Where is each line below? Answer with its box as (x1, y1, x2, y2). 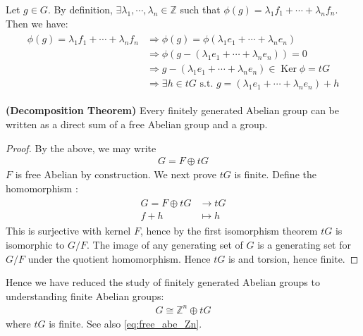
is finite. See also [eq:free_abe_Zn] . (49, 316, 202, 330)
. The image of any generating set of (87, 237, 243, 252)
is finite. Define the (234, 167, 316, 182)
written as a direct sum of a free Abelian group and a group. (6, 116, 268, 131)
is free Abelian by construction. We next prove (15, 167, 217, 182)
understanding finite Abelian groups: (6, 288, 164, 303)
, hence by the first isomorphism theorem (140, 223, 318, 238)
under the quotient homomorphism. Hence (27, 251, 211, 266)
